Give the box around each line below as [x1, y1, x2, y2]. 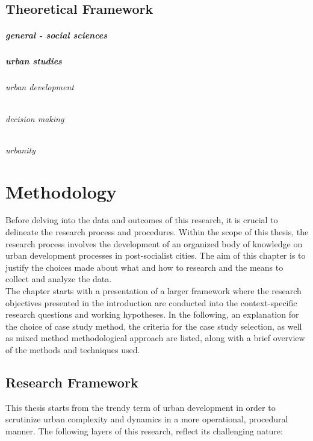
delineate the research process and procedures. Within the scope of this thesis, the [5, 226, 309, 238]
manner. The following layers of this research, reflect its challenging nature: [5, 424, 283, 437]
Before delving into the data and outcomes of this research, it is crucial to [5, 214, 278, 226]
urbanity [5, 143, 36, 156]
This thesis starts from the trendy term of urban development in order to [5, 401, 276, 413]
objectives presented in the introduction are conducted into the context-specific [5, 296, 297, 309]
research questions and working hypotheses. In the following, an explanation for [5, 308, 299, 321]
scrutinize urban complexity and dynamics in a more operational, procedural [5, 413, 288, 425]
